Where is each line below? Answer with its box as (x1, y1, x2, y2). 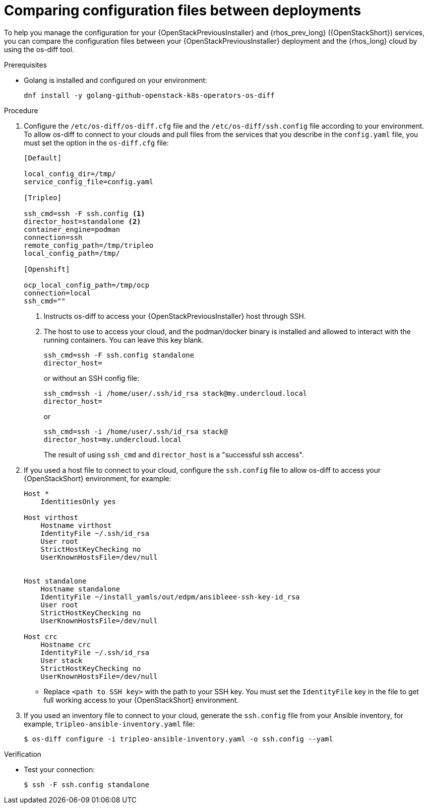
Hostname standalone (40, 585, 120, 593)
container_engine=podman (24, 225, 120, 233)
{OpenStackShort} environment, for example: (24, 474, 172, 483)
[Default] (24, 153, 61, 162)
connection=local (24, 289, 91, 297)
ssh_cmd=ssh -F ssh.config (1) (24, 209, 145, 218)
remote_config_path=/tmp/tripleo (24, 241, 154, 249)
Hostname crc (40, 640, 91, 649)
